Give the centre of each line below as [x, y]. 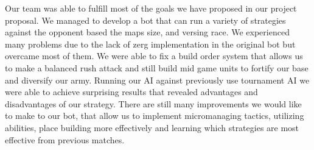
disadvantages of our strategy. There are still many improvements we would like [153, 103]
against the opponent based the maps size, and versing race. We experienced [147, 32]
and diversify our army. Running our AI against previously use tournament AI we [157, 80]
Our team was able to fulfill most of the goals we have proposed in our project [151, 8]
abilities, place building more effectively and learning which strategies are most [152, 127]
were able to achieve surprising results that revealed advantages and [131, 92]
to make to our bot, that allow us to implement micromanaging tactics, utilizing [155, 116]
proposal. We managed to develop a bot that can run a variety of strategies [145, 20]
